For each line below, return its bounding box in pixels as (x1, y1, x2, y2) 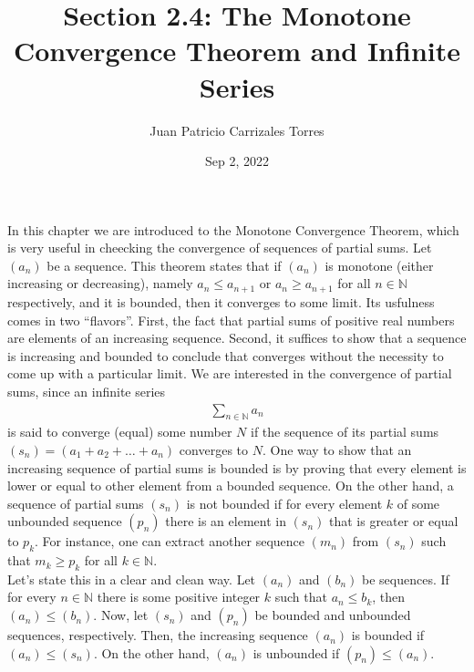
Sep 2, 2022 (205, 151, 269, 171)
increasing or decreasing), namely (7, 274, 193, 293)
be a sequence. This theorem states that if (46, 255, 282, 274)
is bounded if (351, 625, 425, 645)
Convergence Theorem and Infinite (13, 32, 460, 69)
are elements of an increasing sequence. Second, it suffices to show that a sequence (7, 328, 467, 347)
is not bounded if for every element (186, 493, 383, 512)
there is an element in (165, 512, 286, 531)
